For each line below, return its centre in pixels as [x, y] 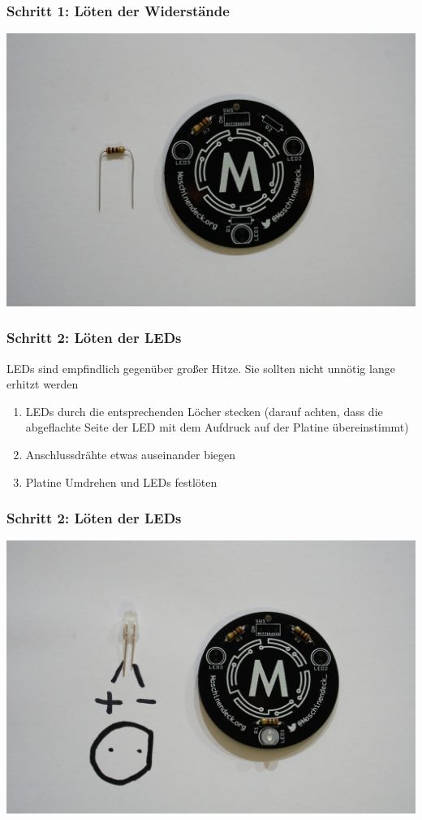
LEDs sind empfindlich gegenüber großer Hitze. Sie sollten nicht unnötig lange [201, 368]
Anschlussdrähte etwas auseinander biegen [131, 455]
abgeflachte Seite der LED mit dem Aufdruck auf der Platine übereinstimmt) [217, 427]
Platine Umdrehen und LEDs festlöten [121, 482]
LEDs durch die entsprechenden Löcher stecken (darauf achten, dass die [204, 411]
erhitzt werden [43, 384]
